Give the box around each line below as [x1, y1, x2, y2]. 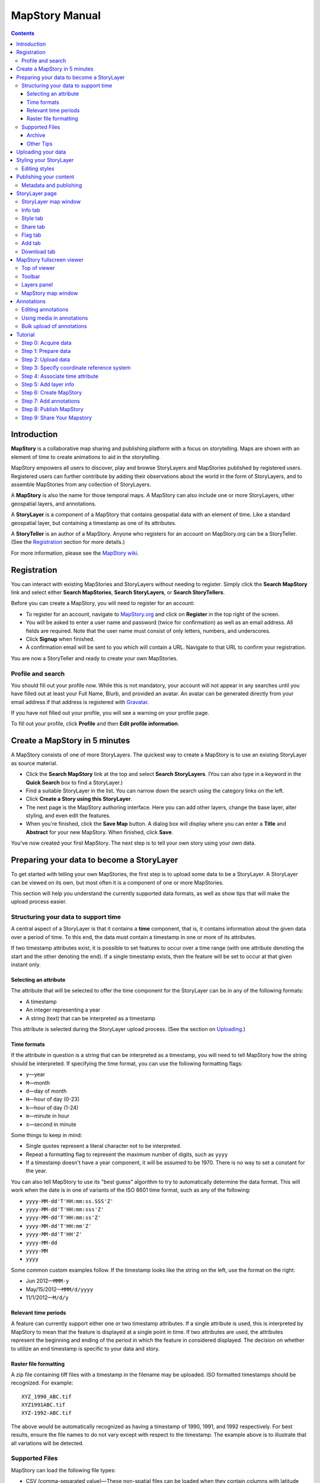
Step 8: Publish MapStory [21, 406, 84, 413]
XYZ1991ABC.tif [21, 1402, 66, 1408]
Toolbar [21, 273, 40, 280]
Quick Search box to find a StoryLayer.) [25, 779, 123, 786]
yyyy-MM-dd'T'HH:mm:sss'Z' [25, 1206, 104, 1213]
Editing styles [21, 165, 55, 172]
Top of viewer [21, 265, 56, 272]
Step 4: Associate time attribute [21, 373, 99, 380]
